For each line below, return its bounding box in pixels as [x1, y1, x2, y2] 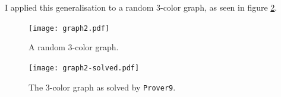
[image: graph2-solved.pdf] [29, 63, 140, 72]
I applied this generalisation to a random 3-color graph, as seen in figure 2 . [5, 1, 277, 13]
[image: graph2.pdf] [29, 24, 110, 33]
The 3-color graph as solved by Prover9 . [29, 80, 176, 93]
